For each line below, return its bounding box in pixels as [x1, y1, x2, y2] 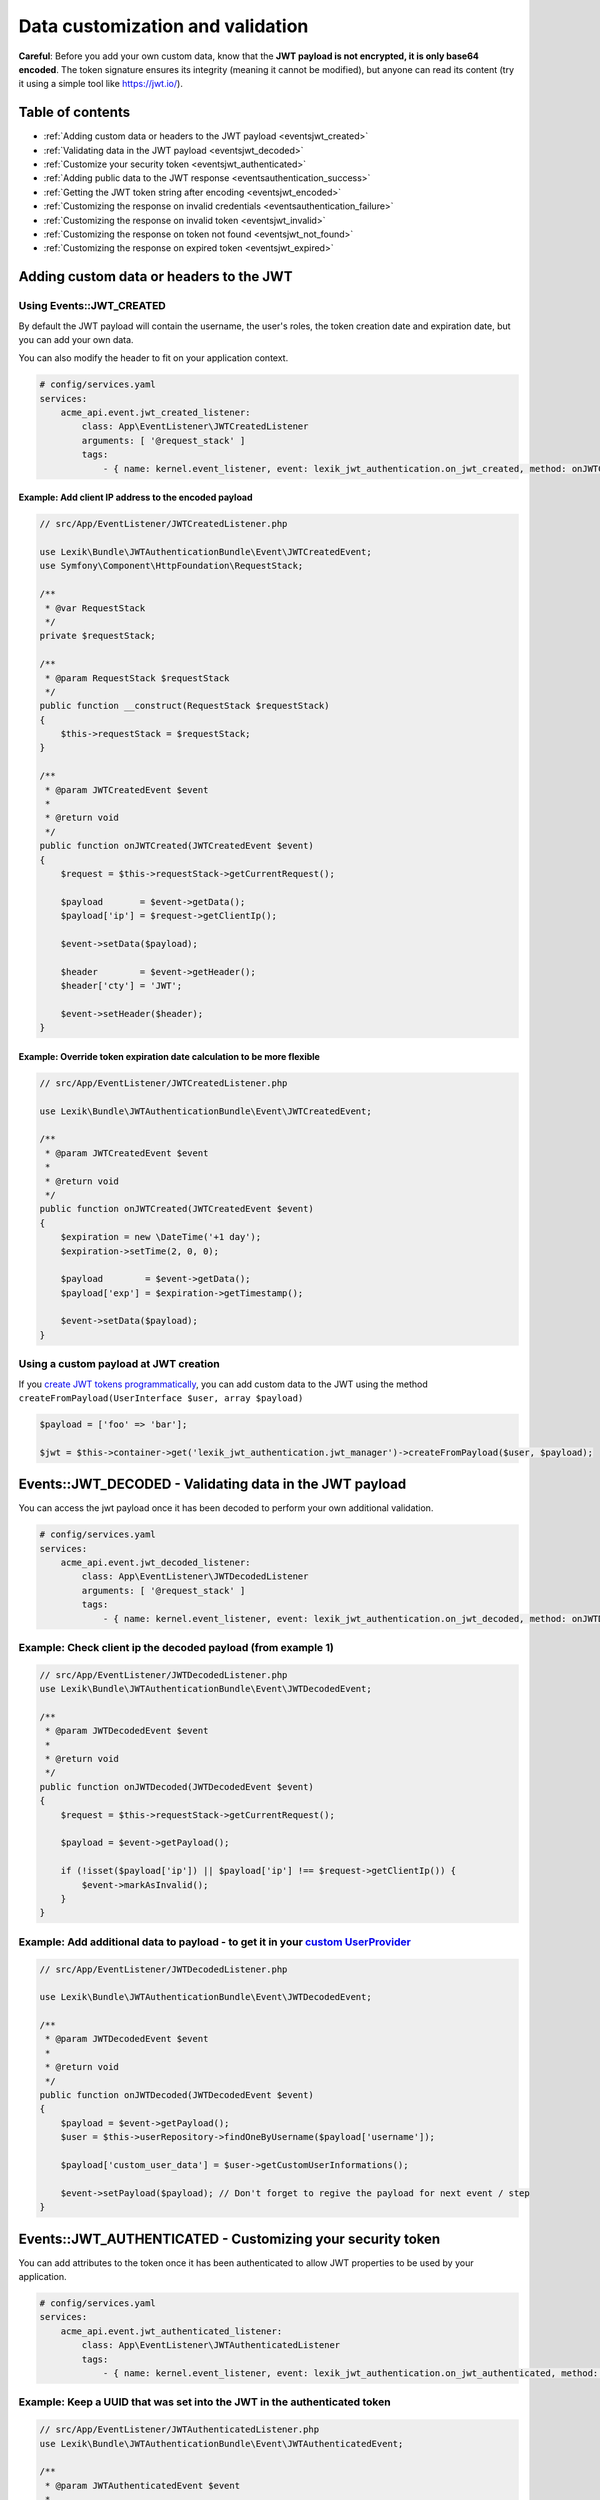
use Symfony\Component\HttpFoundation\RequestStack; [39, 560, 304, 572]
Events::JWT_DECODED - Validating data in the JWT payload [18, 1476, 407, 1493]
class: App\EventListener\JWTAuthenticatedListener [81, 2340, 341, 2351]
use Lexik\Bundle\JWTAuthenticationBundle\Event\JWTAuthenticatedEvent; [39, 2438, 404, 2449]
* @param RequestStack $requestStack [45, 672, 230, 684]
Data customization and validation [18, 15, 309, 37]
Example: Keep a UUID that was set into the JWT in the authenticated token [18, 2395, 391, 2409]
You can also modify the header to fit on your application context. [18, 352, 289, 364]
